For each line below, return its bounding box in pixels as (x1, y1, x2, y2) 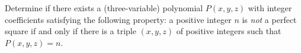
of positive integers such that (176, 25, 281, 37)
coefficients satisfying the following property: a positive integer (5, 13, 232, 25)
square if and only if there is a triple (5, 25, 136, 37)
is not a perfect (242, 13, 297, 25)
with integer (248, 2, 292, 14)
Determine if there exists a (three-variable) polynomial (5, 2, 203, 14)
